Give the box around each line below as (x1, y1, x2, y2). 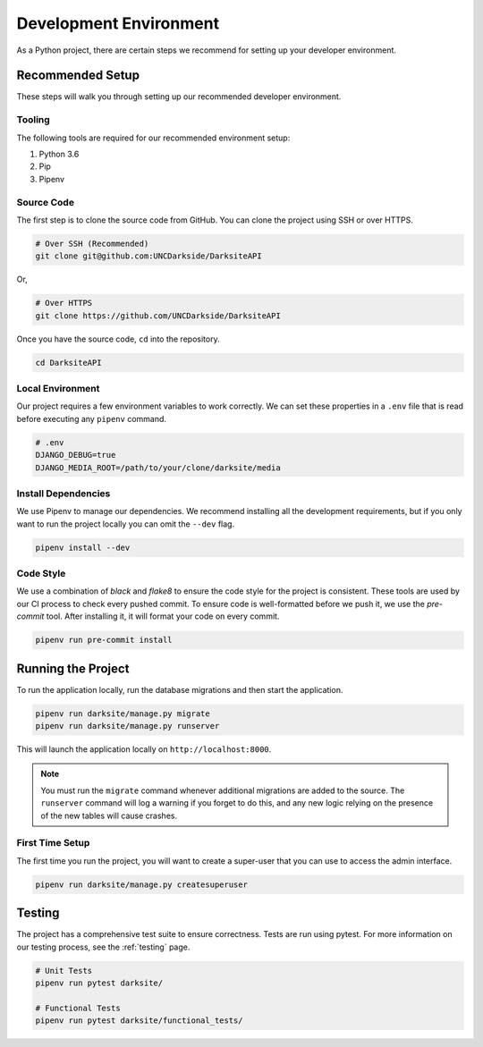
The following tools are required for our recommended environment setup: (16, 132, 291, 143)
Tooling (16, 114, 51, 126)
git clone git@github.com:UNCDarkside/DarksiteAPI (35, 251, 263, 261)
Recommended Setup (16, 68, 140, 83)
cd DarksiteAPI (35, 358, 102, 367)
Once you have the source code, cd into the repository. (16, 334, 220, 344)
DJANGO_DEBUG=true (35, 450, 116, 460)
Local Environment (16, 382, 100, 394)
